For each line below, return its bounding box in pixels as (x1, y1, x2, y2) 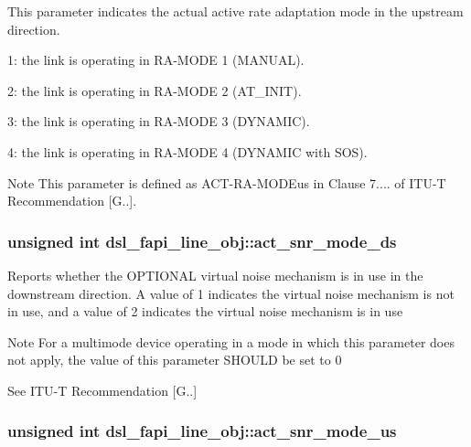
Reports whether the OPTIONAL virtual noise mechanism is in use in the (7, 265, 423, 284)
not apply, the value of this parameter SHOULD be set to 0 (7, 350, 342, 369)
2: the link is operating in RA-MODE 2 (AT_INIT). (7, 80, 302, 100)
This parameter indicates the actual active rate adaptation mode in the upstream (7, 2, 464, 20)
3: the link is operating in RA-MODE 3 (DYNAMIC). (7, 112, 310, 131)
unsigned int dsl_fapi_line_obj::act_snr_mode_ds (7, 229, 397, 252)
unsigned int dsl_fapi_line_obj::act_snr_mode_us (7, 420, 397, 442)
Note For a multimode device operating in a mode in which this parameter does (7, 332, 455, 351)
